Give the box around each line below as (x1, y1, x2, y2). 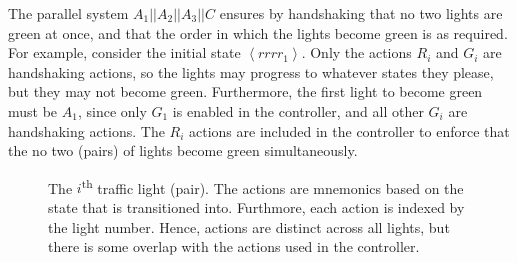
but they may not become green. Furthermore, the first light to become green (8, 81, 483, 102)
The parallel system (8, 3, 129, 23)
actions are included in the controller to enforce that (189, 120, 510, 141)
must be (8, 100, 58, 121)
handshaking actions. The (8, 120, 165, 141)
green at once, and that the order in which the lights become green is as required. (8, 22, 508, 43)
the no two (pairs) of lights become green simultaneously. (8, 140, 358, 161)
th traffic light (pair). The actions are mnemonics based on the (81, 174, 464, 198)
